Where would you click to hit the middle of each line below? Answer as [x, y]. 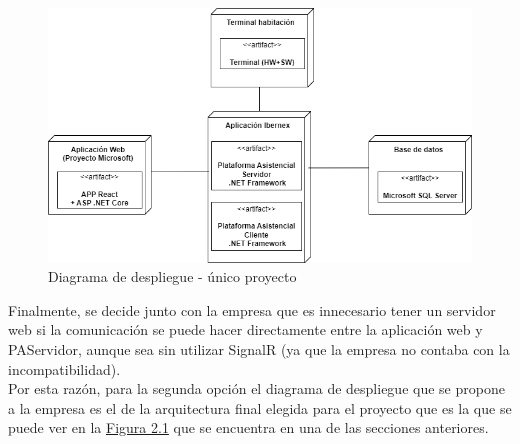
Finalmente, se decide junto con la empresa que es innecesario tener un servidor [252, 309]
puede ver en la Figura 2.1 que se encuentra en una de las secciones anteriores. [248, 427]
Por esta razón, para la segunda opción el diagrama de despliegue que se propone [256, 388]
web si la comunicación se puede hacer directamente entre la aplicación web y [245, 329]
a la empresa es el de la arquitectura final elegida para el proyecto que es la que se [260, 407]
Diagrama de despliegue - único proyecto [172, 276]
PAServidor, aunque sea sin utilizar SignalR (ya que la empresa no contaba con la [259, 349]
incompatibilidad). [64, 368]
